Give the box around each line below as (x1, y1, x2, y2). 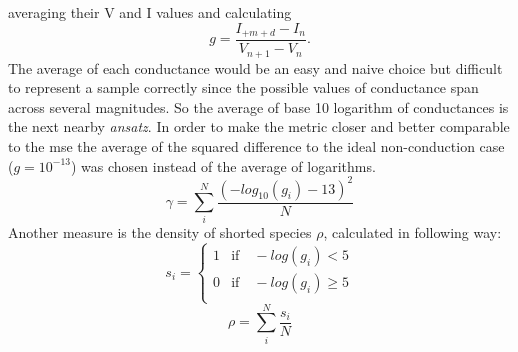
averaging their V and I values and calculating (8, 2, 292, 22)
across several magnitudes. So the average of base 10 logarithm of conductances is (8, 96, 509, 117)
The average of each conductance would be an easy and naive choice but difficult (8, 57, 503, 78)
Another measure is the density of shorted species (8, 222, 312, 243)
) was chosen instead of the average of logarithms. (71, 155, 376, 176)
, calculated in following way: (323, 222, 502, 243)
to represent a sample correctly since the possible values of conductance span (8, 77, 479, 98)
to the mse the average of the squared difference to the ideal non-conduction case (8, 135, 505, 156)
